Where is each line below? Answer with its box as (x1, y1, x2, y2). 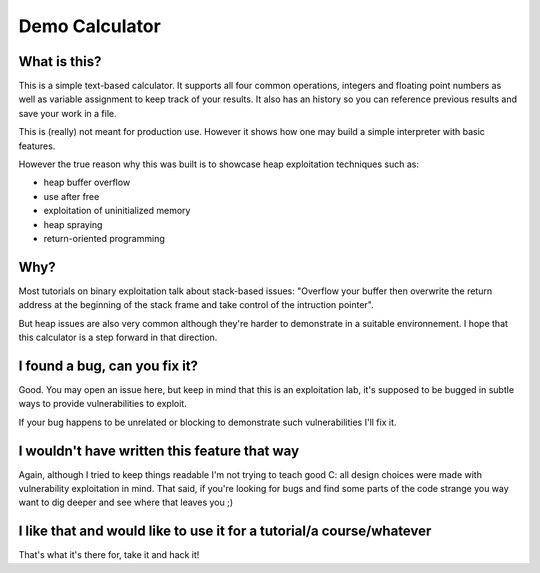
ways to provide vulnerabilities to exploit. (18, 398, 187, 410)
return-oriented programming (43, 232, 165, 244)
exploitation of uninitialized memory (43, 205, 191, 217)
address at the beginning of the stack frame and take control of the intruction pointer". (18, 299, 374, 311)
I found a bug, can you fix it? (18, 357, 199, 374)
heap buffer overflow (43, 176, 131, 189)
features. (18, 140, 56, 152)
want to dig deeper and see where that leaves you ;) (18, 496, 234, 509)
